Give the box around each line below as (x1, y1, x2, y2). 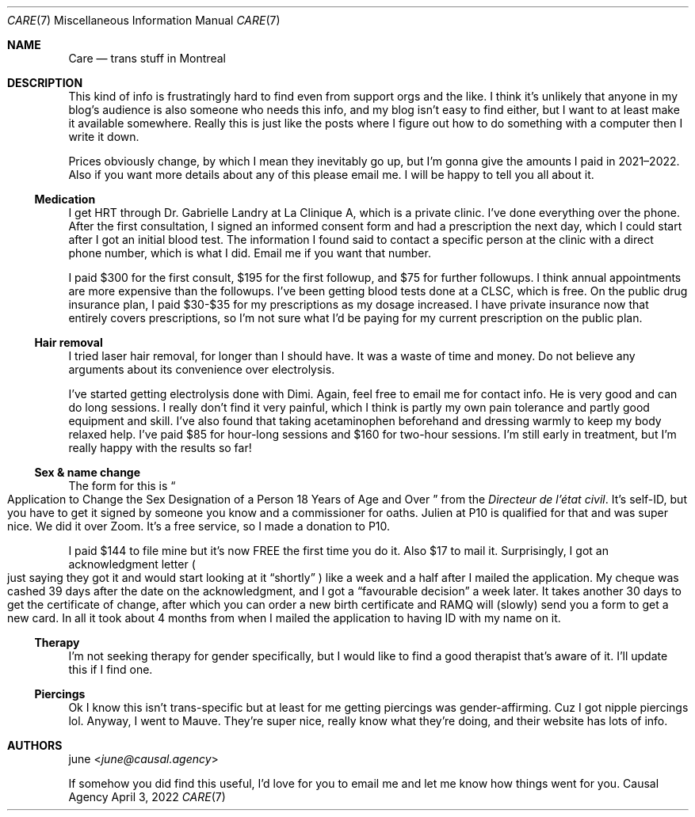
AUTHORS (7, 739, 63, 752)
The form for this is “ (68, 479, 176, 492)
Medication (34, 192, 96, 206)
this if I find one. (68, 663, 153, 676)
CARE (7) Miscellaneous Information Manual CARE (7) (7, 13, 281, 27)
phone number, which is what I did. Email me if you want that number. (68, 246, 431, 260)
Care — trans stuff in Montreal (68, 51, 226, 65)
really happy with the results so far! (68, 441, 252, 454)
